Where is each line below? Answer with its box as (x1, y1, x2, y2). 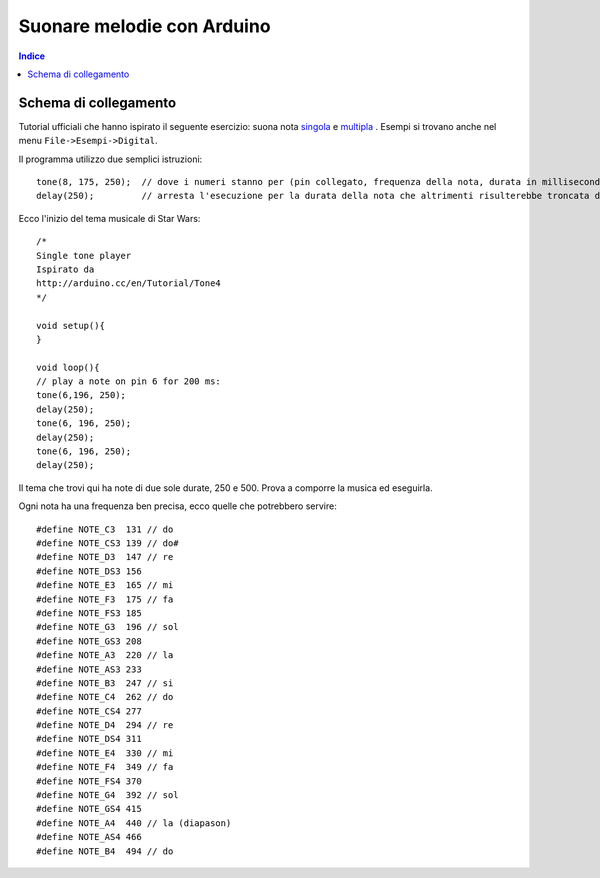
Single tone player (36, 250, 132, 261)
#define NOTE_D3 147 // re (36, 551, 174, 563)
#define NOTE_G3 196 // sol (36, 621, 179, 633)
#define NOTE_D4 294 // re (36, 720, 174, 731)
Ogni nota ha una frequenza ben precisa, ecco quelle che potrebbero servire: (18, 500, 337, 512)
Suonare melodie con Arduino (18, 15, 271, 37)
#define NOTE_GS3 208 (36, 635, 142, 647)
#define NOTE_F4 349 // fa (36, 761, 174, 773)
